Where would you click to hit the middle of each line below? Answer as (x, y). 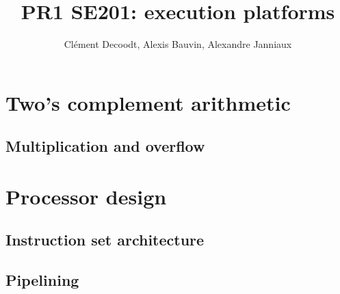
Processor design (86, 196)
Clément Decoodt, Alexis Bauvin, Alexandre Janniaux (178, 44)
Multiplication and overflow (105, 146)
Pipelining (42, 280)
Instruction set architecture (105, 240)
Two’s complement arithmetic (148, 102)
